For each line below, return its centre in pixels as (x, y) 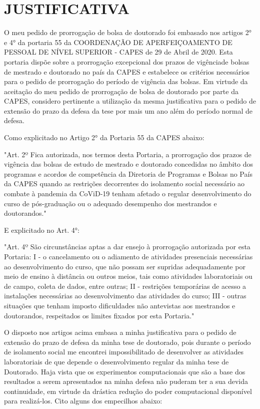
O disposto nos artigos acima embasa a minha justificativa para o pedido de (120, 332)
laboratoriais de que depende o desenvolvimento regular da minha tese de (116, 361)
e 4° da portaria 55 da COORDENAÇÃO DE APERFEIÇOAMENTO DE (118, 42)
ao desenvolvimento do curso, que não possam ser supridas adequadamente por (125, 266)
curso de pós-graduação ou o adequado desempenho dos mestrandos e (110, 203)
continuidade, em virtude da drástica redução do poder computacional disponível (128, 391)
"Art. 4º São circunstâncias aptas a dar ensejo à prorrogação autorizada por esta (127, 247)
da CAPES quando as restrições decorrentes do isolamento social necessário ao (124, 183)
